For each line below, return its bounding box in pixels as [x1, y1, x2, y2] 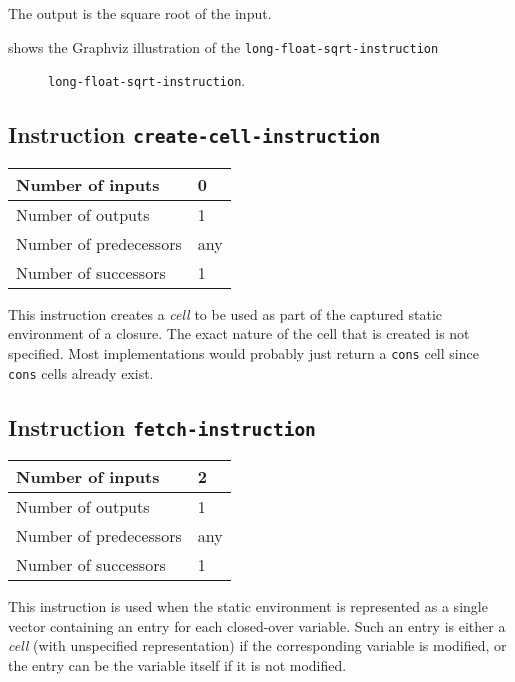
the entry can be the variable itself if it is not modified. [8, 654, 347, 675]
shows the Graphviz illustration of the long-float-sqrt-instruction [8, 36, 439, 57]
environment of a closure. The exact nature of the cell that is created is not [8, 323, 470, 344]
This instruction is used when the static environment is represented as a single [8, 595, 488, 616]
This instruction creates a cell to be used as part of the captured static [8, 303, 443, 324]
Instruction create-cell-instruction [8, 119, 381, 150]
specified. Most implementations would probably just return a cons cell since [8, 342, 479, 363]
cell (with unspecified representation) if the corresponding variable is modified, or [8, 635, 507, 656]
